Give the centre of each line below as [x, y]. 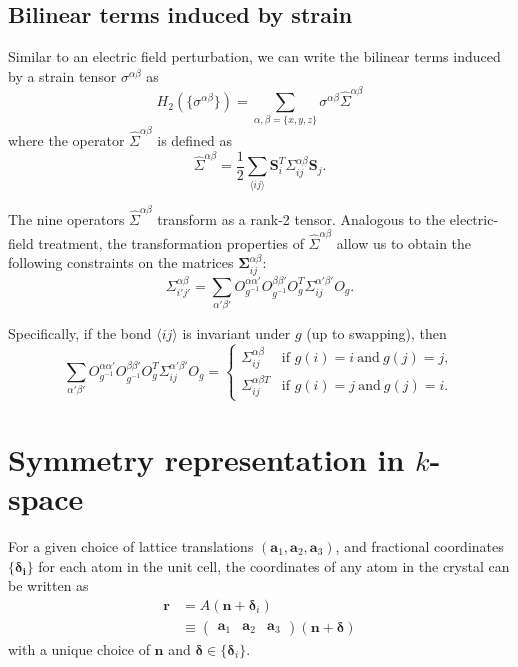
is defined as [195, 140]
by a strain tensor [62, 75]
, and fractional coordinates [419, 545]
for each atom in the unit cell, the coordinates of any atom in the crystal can [274, 565]
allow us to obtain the [404, 242]
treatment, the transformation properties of [171, 242]
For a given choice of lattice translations [131, 545]
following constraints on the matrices [121, 262]
